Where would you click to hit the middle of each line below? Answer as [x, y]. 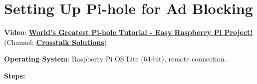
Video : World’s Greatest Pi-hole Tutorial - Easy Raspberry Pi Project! [128, 32]
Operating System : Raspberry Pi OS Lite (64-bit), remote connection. [115, 59]
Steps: [15, 75]
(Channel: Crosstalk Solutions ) [55, 42]
